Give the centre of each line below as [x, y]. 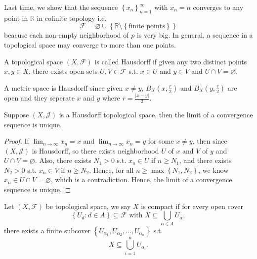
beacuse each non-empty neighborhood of [66, 35]
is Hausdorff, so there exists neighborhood [95, 150]
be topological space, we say [88, 206]
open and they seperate [39, 98]
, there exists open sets [63, 71]
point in [16, 18]
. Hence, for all [111, 170]
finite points [147, 26]
